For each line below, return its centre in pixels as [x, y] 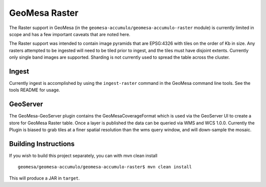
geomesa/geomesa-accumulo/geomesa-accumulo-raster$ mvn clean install [105, 167]
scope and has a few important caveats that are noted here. [70, 34]
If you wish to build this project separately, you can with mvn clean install [83, 156]
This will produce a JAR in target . [44, 178]
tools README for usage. [34, 90]
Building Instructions [42, 144]
